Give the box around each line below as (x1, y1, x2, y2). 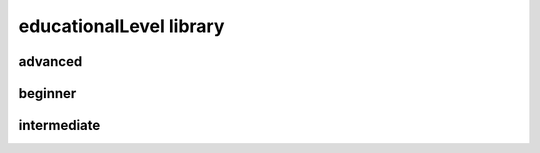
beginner (18, 85, 77, 102)
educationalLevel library (18, 15, 225, 37)
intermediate (18, 117, 101, 134)
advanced (18, 53, 83, 70)
